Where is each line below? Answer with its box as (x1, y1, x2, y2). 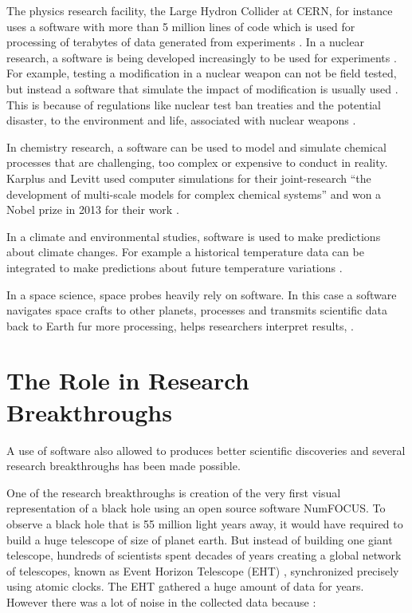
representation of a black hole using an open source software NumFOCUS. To (6, 500, 386, 516)
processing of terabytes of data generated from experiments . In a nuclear (6, 34, 364, 50)
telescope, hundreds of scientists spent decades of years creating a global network (6, 547, 402, 564)
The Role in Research (6, 364, 249, 397)
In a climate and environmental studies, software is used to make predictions (6, 227, 381, 244)
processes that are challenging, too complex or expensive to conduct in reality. (6, 154, 388, 171)
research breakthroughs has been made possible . (6, 457, 241, 474)
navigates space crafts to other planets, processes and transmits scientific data (6, 302, 388, 318)
